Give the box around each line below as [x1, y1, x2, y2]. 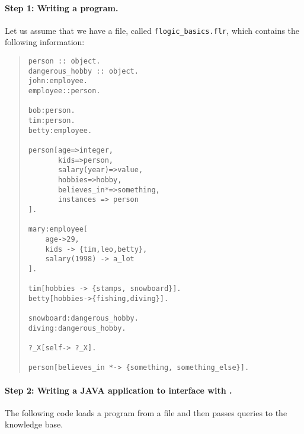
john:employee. [28, 77, 88, 85]
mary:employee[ [28, 225, 88, 234]
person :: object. [28, 57, 101, 66]
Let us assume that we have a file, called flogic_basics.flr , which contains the [5, 24, 300, 36]
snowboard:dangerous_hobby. [28, 314, 139, 323]
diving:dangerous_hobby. [28, 324, 126, 332]
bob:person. [28, 106, 75, 115]
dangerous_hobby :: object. [28, 66, 139, 75]
